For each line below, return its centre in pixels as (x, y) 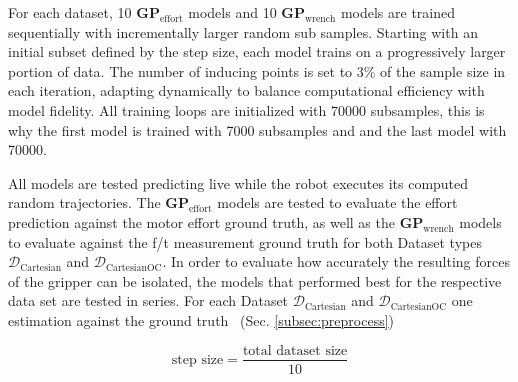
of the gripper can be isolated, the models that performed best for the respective (255, 280)
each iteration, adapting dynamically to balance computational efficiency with (246, 90)
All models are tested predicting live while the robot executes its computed (238, 182)
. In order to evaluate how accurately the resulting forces (336, 261)
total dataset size (295, 350)
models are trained (398, 12)
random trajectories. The (84, 202)
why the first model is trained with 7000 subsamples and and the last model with (257, 129)
